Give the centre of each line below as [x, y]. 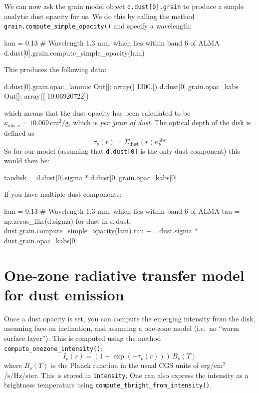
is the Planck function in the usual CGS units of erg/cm [137, 365]
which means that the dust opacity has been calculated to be [97, 112]
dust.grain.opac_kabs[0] [41, 240]
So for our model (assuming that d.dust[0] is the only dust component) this [122, 150]
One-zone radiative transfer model [124, 275]
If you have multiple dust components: [63, 194]
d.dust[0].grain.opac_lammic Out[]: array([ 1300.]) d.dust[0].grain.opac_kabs [121, 86]
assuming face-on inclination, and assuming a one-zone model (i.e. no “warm [122, 328]
